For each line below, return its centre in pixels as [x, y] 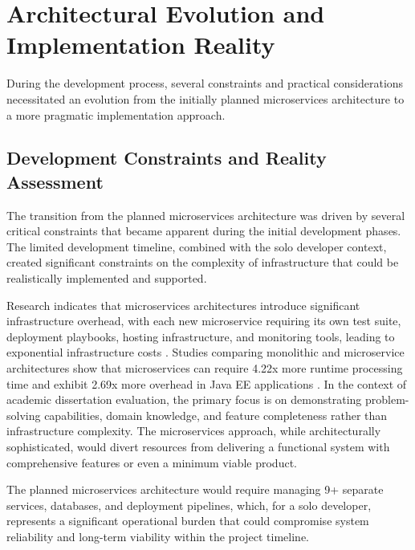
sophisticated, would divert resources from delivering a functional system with [198, 446]
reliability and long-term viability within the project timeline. [158, 536]
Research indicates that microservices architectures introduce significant [183, 305]
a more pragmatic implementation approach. [116, 114]
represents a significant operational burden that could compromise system [188, 521]
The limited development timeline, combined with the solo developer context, [197, 246]
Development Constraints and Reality [167, 158]
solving [24, 415]
